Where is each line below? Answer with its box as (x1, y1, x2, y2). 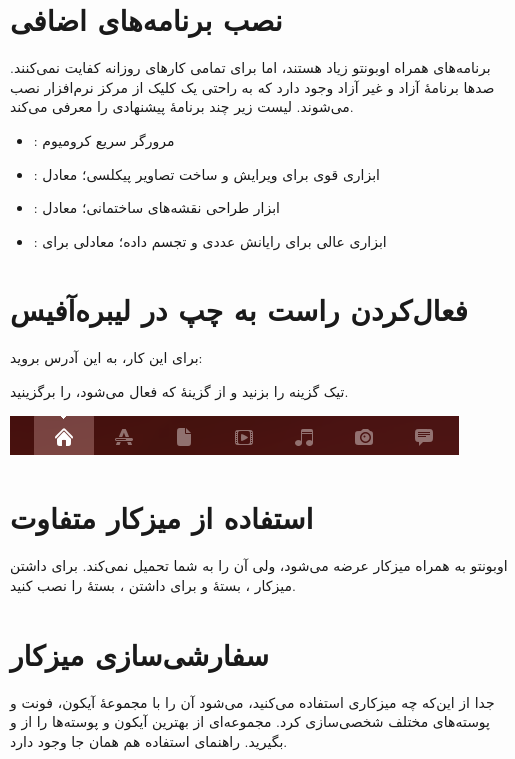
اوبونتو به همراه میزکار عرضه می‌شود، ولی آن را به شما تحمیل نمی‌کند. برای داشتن (10, 555, 508, 576)
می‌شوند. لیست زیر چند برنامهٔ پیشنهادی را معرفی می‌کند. (10, 96, 354, 117)
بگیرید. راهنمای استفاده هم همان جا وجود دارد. (10, 730, 288, 751)
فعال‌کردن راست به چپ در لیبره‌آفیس (10, 289, 468, 330)
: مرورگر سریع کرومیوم (33, 129, 175, 150)
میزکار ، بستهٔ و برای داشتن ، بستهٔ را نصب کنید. (10, 574, 296, 595)
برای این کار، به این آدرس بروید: (10, 347, 203, 368)
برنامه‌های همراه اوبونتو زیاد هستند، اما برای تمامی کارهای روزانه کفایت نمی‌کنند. (10, 57, 491, 78)
